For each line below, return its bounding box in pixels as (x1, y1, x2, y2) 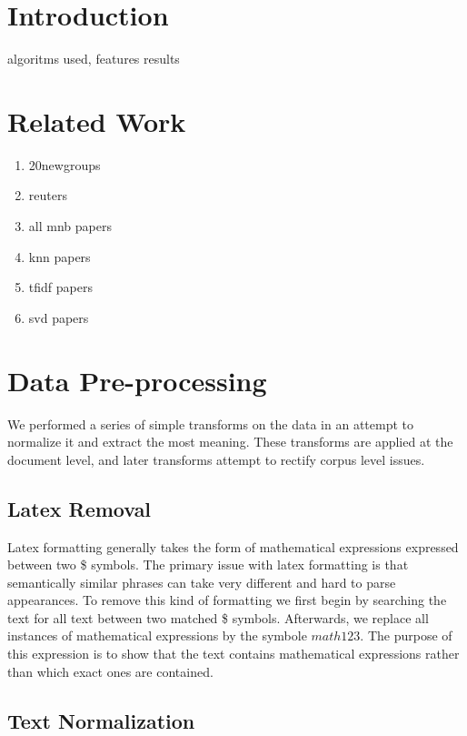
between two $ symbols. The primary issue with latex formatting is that (7, 555, 409, 574)
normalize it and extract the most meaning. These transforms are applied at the (7, 432, 453, 451)
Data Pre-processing (7, 361, 267, 398)
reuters (28, 186, 67, 205)
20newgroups (28, 155, 101, 174)
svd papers (28, 308, 89, 327)
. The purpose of (360, 626, 452, 645)
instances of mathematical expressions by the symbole (7, 626, 307, 645)
